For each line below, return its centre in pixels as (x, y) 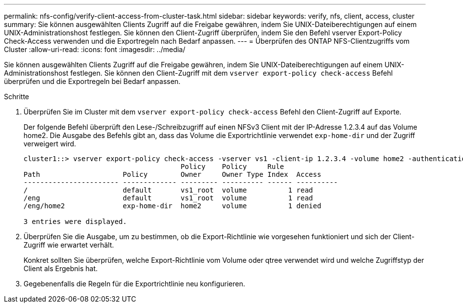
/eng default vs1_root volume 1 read (168, 198)
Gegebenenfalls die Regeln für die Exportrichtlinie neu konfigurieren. (134, 284)
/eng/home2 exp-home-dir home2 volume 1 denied (172, 206)
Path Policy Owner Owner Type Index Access (172, 174)
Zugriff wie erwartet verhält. (69, 245)
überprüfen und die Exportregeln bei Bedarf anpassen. (92, 81)
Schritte (17, 97)
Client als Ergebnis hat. (61, 268)
